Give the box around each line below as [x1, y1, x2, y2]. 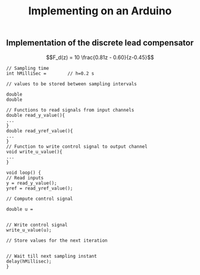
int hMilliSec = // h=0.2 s [6, 70, 95, 76]
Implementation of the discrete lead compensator [6, 38, 194, 48]
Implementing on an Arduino [28, 4, 172, 18]
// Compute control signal [6, 196, 73, 202]
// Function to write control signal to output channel [6, 143, 148, 150]
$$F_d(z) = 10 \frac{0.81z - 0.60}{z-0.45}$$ [46, 54, 154, 61]
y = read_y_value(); [6, 180, 58, 186]
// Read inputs [6, 175, 44, 181]
